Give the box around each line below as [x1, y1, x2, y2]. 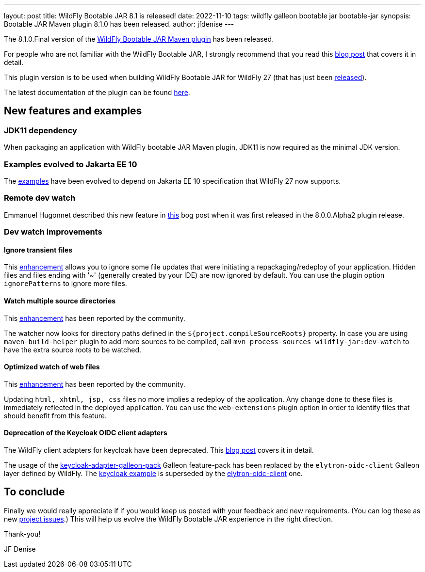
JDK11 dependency [4, 125, 77, 135]
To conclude [4, 486, 65, 498]
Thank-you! [4, 529, 41, 538]
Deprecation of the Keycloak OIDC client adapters [4, 429, 167, 437]
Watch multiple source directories [4, 296, 116, 305]
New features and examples [4, 105, 142, 117]
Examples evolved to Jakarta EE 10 [4, 159, 137, 169]
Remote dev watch [4, 193, 76, 203]
